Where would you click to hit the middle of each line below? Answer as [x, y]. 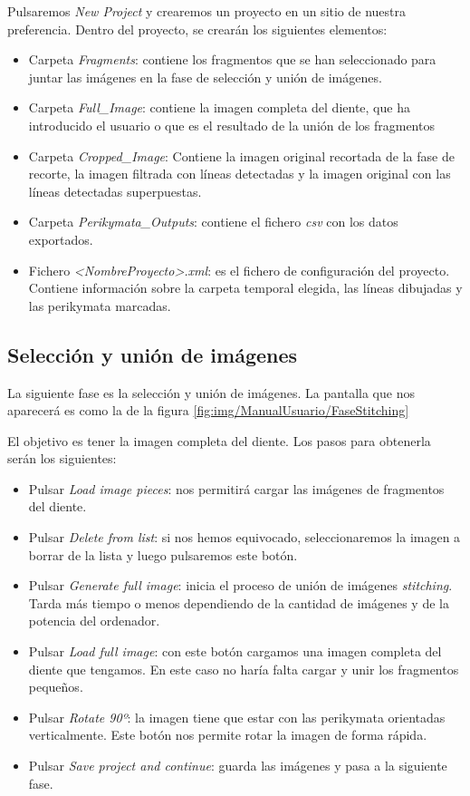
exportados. [61, 239]
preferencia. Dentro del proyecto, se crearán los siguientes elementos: [197, 29]
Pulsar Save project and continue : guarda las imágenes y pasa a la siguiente [238, 766]
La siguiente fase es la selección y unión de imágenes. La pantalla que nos [211, 392]
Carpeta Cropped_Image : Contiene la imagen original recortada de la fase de [241, 155]
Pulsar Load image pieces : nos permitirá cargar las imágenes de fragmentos [236, 488]
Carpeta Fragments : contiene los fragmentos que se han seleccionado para [232, 59]
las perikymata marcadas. [100, 305]
